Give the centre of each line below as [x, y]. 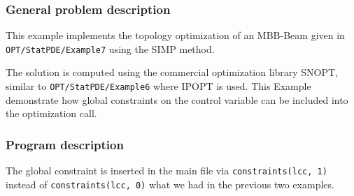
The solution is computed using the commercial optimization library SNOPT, [172, 72]
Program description [65, 144]
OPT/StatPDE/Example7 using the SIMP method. [110, 48]
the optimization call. [51, 113]
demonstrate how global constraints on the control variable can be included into [177, 99]
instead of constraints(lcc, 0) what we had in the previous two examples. [170, 184]
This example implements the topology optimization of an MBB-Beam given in [175, 35]
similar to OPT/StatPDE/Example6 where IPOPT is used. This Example [158, 86]
